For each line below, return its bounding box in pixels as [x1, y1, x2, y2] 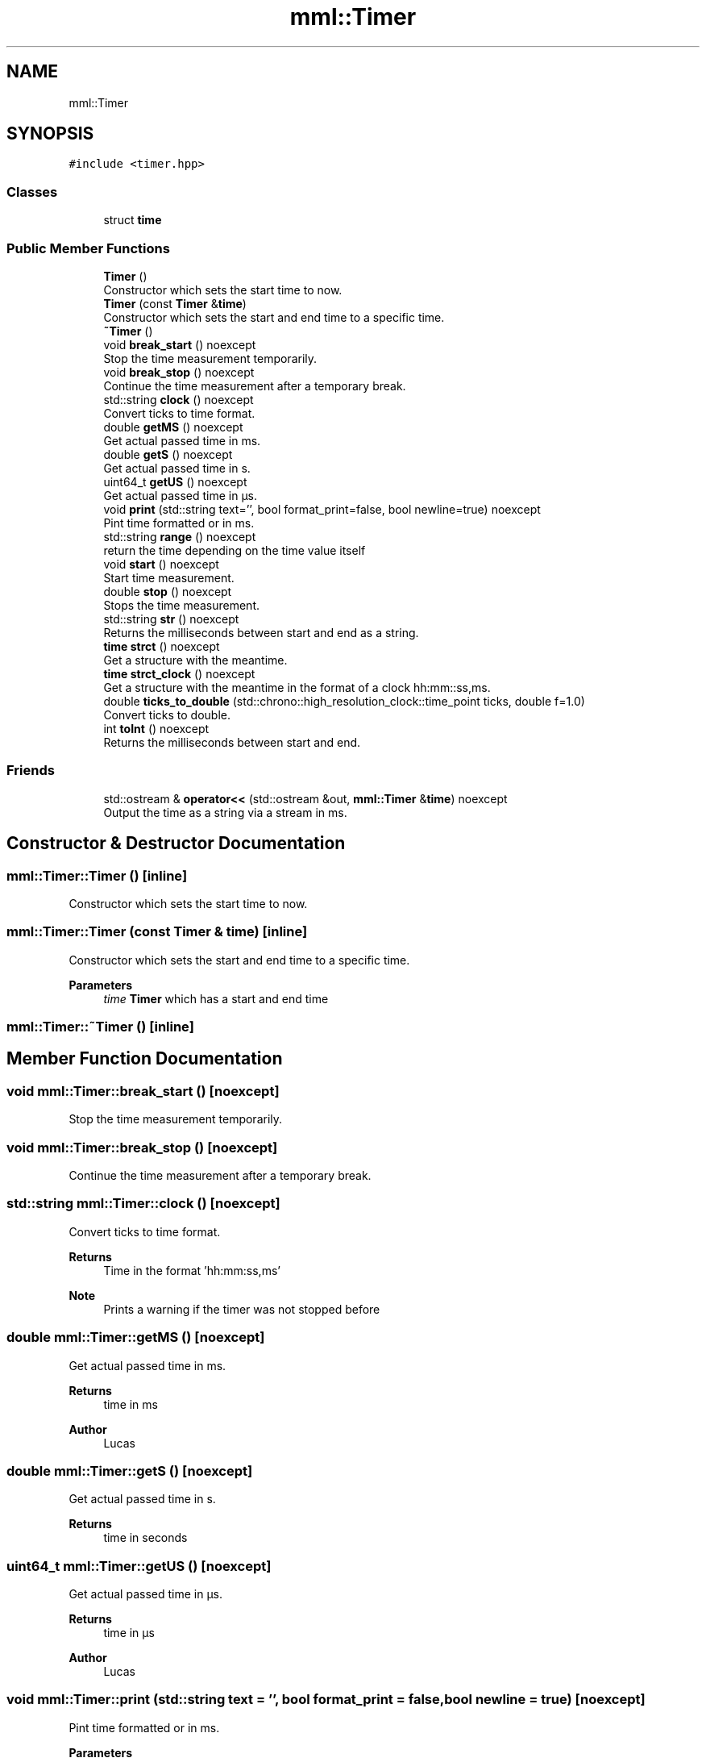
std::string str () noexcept [103, 611, 239, 626]
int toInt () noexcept [103, 721, 210, 735]
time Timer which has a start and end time [103, 991, 329, 1006]
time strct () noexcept [103, 639, 220, 653]
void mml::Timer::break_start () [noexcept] [6, 1082, 280, 1099]
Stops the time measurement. [103, 598, 260, 612]
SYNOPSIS [6, 123, 94, 144]
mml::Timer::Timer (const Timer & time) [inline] [6, 923, 308, 940]
